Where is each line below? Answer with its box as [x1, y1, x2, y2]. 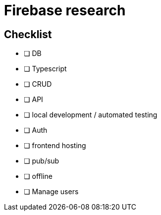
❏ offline [24, 172, 53, 181]
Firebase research [4, 2, 126, 19]
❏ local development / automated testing [24, 110, 158, 119]
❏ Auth [24, 126, 48, 135]
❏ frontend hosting [24, 141, 86, 150]
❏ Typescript [24, 64, 67, 73]
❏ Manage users [24, 187, 79, 196]
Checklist [4, 28, 52, 41]
